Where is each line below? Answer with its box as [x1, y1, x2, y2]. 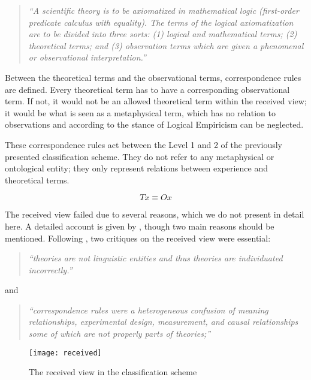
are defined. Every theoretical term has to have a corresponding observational [5, 83, 290, 95]
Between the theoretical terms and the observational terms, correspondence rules [5, 71, 301, 83]
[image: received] [29, 348, 102, 357]
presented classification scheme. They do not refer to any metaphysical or [5, 150, 274, 162]
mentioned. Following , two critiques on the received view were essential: [5, 231, 271, 244]
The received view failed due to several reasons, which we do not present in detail [5, 208, 304, 221]
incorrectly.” [28, 263, 73, 276]
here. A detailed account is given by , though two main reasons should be [5, 219, 274, 232]
